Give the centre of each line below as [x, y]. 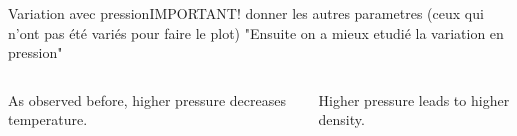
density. [341, 119]
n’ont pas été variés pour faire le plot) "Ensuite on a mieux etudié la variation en [256, 32]
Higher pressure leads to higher [414, 99]
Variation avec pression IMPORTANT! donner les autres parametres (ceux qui [246, 13]
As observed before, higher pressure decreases [147, 99]
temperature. [48, 119]
